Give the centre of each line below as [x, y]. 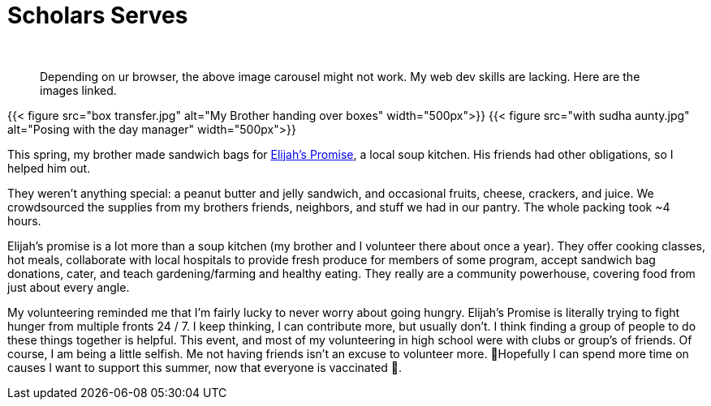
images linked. [78, 90]
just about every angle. [69, 287]
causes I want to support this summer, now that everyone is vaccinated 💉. [205, 367]
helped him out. [49, 168]
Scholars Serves [98, 15]
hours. [24, 220]
